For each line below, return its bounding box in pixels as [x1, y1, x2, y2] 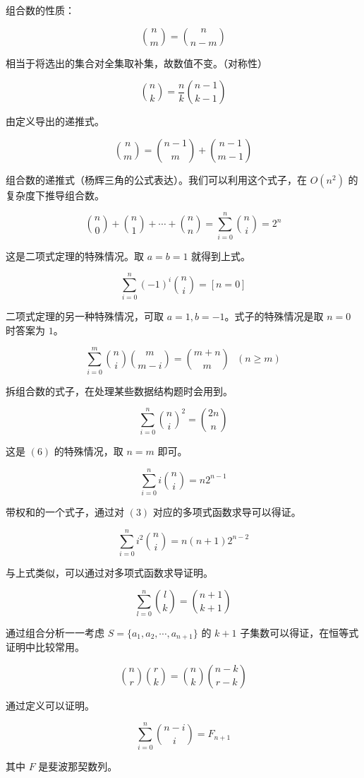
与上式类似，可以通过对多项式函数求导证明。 [6, 565, 213, 579]
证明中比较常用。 [6, 640, 85, 654]
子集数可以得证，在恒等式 [240, 625, 359, 640]
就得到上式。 [191, 248, 251, 263]
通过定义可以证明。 [6, 697, 95, 712]
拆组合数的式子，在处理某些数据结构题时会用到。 [6, 383, 233, 398]
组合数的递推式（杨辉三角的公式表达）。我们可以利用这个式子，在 [6, 172, 307, 187]
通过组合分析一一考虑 [6, 625, 104, 640]
